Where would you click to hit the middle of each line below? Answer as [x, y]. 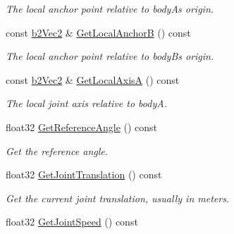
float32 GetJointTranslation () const [84, 174]
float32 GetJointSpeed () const [72, 222]
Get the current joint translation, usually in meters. [118, 198]
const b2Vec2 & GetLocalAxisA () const [93, 79]
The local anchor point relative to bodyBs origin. [110, 56]
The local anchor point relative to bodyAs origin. [110, 8]
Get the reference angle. [57, 150]
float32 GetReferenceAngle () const [82, 127]
